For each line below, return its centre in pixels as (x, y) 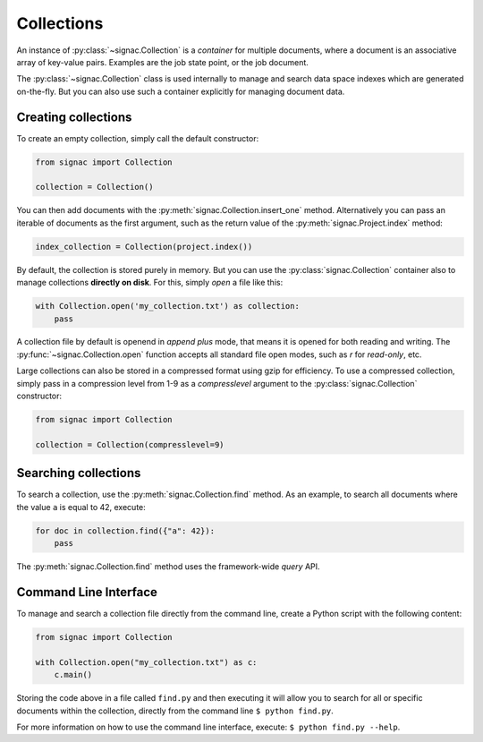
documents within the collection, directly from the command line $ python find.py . (175, 711)
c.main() (73, 675)
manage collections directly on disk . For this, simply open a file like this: (150, 283)
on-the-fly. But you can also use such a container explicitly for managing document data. (181, 91)
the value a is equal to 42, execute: (81, 507)
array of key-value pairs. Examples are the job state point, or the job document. (162, 62)
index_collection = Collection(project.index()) (144, 247)
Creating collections (74, 117)
